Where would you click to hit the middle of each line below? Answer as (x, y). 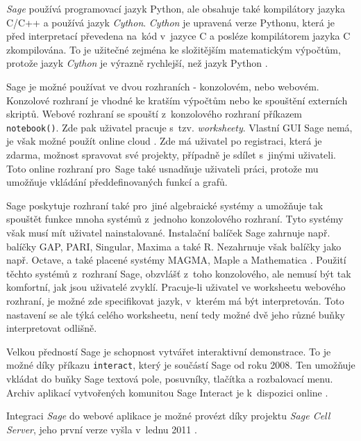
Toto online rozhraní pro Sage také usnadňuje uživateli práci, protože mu (162, 168)
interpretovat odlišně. (52, 328)
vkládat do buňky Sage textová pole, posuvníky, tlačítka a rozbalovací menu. (170, 378)
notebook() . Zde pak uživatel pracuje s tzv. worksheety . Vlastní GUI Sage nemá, (179, 127)
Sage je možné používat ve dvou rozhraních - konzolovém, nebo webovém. (163, 86)
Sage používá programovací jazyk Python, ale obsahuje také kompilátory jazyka (176, 8)
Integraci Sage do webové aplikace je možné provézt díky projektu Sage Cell (168, 416)
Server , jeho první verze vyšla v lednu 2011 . (102, 429)
